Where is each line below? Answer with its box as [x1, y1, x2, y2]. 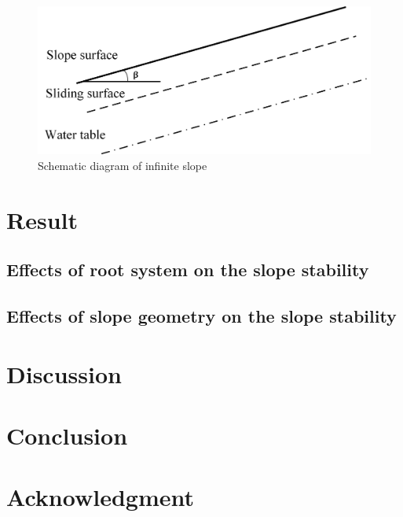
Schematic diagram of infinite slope [38, 157, 207, 173]
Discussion [6, 357, 122, 390]
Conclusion [6, 419, 128, 452]
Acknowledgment [6, 481, 194, 513]
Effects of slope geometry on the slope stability [6, 304, 397, 328]
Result [6, 203, 78, 235]
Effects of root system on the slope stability [6, 257, 369, 282]
